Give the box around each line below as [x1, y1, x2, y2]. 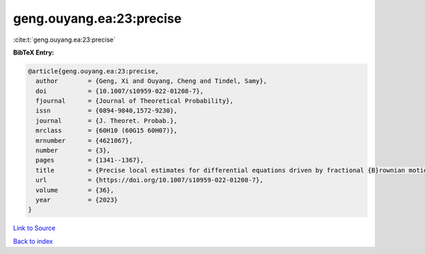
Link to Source [13, 224, 56, 233]
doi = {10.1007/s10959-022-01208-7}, [35, 87, 204, 95]
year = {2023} [35, 196, 118, 204]
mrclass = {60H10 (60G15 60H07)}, [35, 127, 178, 134]
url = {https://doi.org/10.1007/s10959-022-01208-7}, [35, 176, 263, 184]
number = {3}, [35, 146, 111, 155]
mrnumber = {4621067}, [35, 137, 133, 144]
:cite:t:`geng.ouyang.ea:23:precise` [13, 35, 116, 44]
